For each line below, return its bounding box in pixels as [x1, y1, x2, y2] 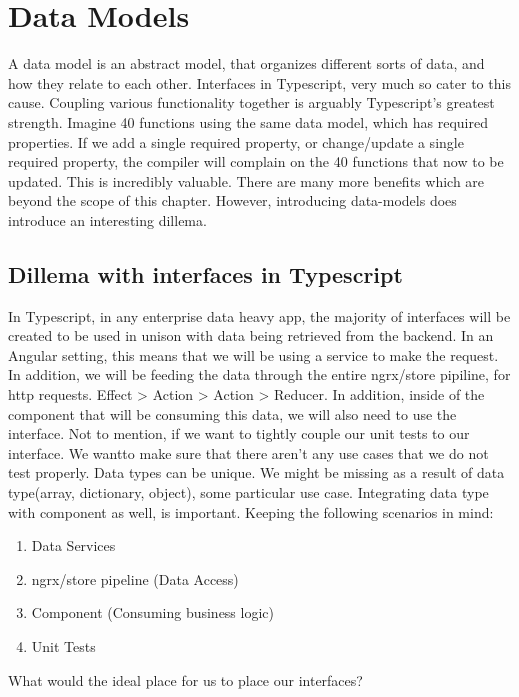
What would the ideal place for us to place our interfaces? [8, 669, 363, 690]
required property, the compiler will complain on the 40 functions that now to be [8, 151, 504, 172]
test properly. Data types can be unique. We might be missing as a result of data [8, 462, 505, 483]
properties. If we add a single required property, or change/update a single [8, 131, 464, 152]
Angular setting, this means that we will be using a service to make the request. [8, 344, 499, 365]
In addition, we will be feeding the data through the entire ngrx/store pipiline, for [8, 364, 511, 385]
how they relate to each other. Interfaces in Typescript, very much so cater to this [8, 72, 511, 93]
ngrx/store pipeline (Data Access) [31, 568, 239, 589]
